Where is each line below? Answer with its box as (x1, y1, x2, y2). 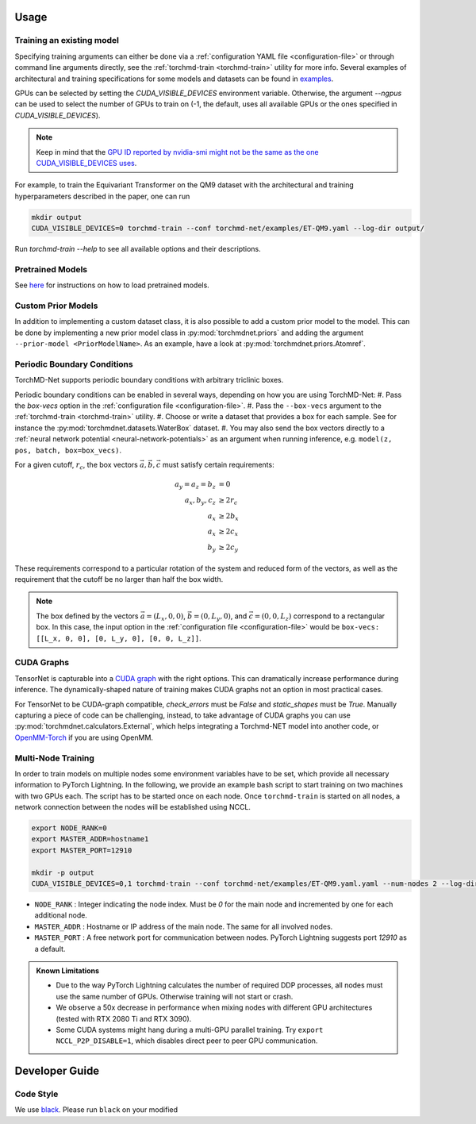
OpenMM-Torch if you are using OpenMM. (14, 733, 154, 742)
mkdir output (31, 213, 83, 221)
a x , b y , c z (184, 495, 217, 506)
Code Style (14, 1088, 59, 1099)
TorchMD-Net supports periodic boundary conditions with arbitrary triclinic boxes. (14, 375, 284, 385)
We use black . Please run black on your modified (14, 1105, 178, 1114)
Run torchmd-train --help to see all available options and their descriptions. (14, 244, 261, 254)
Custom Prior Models (14, 300, 98, 311)
